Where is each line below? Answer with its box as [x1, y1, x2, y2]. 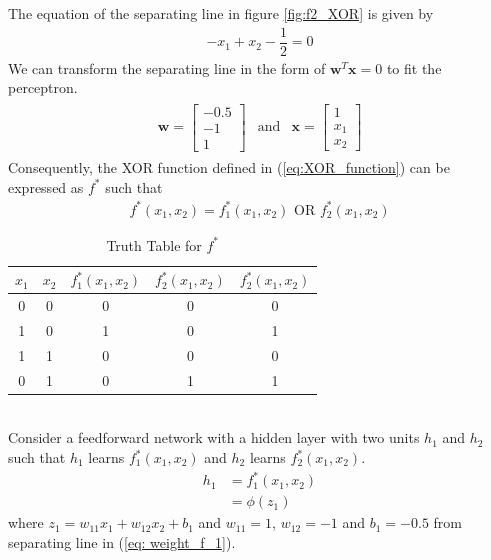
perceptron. [8, 77, 78, 98]
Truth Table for [106, 234, 202, 255]
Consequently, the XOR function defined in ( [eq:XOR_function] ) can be [8, 157, 450, 178]
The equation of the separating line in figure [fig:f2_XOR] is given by [8, 3, 434, 23]
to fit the [386, 57, 442, 78]
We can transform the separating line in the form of [8, 57, 326, 78]
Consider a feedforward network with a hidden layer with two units [8, 427, 420, 448]
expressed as [8, 176, 84, 197]
